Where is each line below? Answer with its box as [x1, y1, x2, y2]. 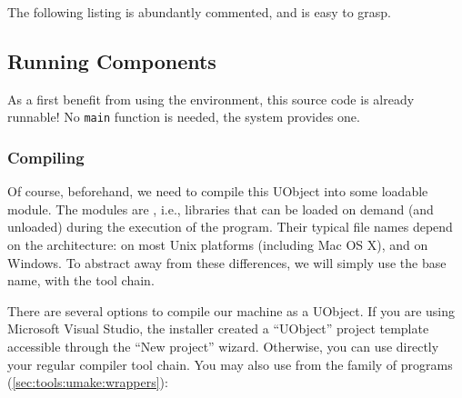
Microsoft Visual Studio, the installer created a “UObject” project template [7, 319, 429, 338]
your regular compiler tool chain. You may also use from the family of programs [7, 354, 453, 373]
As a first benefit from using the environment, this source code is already [7, 89, 415, 108]
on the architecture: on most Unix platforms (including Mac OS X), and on [7, 235, 428, 254]
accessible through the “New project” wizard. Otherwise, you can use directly [7, 337, 439, 356]
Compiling [7, 145, 85, 168]
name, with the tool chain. [7, 271, 155, 290]
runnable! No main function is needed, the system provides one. [7, 107, 360, 126]
